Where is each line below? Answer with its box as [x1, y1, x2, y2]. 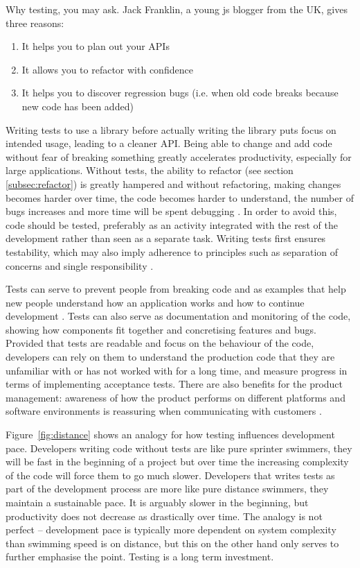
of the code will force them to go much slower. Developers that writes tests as [6, 467, 335, 482]
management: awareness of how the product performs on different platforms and [6, 390, 345, 404]
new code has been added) [21, 98, 134, 113]
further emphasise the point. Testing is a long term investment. [6, 549, 274, 564]
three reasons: [6, 15, 64, 30]
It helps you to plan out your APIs [21, 39, 170, 53]
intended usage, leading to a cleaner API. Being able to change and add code [6, 136, 332, 150]
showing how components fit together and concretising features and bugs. [6, 322, 316, 336]
